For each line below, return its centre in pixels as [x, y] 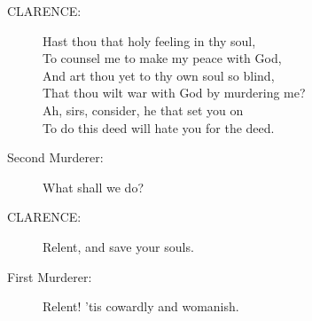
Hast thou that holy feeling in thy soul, [149, 40]
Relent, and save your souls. [118, 246]
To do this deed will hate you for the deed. [159, 127]
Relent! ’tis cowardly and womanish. [141, 306]
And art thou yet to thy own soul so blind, [159, 75]
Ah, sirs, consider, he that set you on [143, 110]
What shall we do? [94, 187]
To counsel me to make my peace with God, [162, 58]
